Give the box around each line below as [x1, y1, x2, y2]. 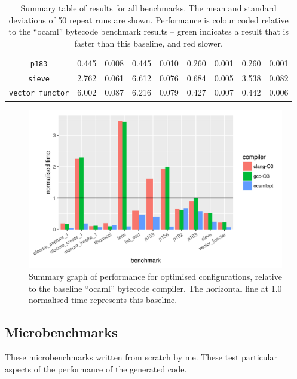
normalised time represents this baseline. [29, 294, 177, 306]
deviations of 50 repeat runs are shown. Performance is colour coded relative [8, 13, 289, 26]
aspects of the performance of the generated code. [5, 362, 187, 375]
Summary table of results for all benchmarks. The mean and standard [20, 2, 277, 14]
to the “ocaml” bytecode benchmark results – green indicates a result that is [8, 25, 289, 38]
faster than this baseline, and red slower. [74, 36, 223, 49]
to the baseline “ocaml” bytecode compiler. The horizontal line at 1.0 [29, 282, 282, 294]
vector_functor [9, 89, 69, 98]
